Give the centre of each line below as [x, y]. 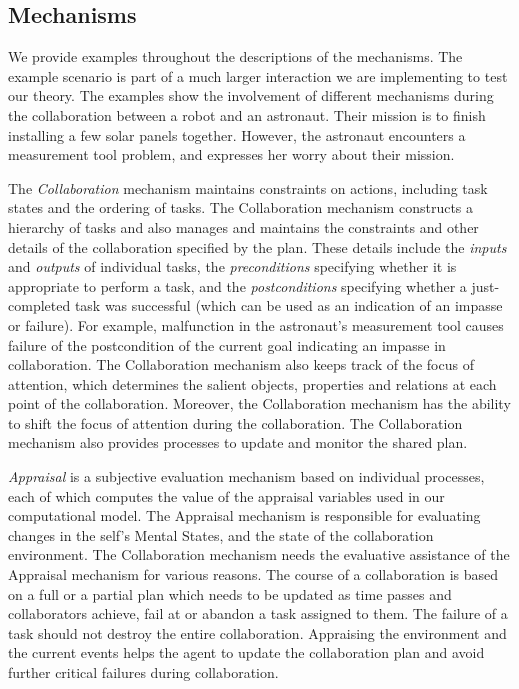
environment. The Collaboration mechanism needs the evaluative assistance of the [259, 554]
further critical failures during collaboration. [143, 672]
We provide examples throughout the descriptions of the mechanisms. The [235, 56]
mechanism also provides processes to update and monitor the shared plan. [238, 442]
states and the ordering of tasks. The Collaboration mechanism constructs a [241, 207]
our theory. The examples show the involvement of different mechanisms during [251, 95]
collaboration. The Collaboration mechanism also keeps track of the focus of [241, 364]
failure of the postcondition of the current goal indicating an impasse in [227, 344]
